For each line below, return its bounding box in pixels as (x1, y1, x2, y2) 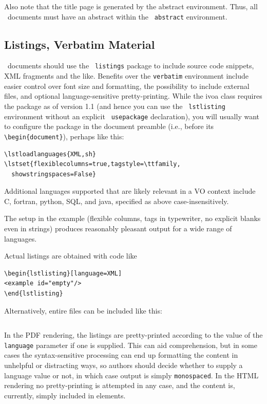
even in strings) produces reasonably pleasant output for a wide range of (4, 223, 232, 234)
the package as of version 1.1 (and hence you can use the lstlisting (4, 100, 225, 111)
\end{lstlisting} (4, 290, 63, 298)
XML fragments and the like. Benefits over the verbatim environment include (4, 70, 249, 81)
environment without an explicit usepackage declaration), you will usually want (4, 111, 260, 121)
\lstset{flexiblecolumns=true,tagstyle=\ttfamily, (4, 160, 181, 168)
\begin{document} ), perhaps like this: (4, 131, 124, 141)
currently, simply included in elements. (4, 390, 126, 400)
